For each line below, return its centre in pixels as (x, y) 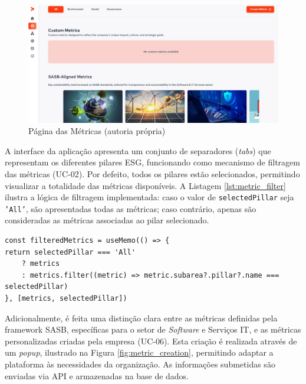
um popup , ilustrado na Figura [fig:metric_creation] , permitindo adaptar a (139, 352)
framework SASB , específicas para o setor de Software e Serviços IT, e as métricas (153, 329)
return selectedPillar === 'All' (70, 252)
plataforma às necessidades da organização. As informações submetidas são (140, 364)
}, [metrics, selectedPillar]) (66, 299)
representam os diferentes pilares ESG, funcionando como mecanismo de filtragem (152, 162)
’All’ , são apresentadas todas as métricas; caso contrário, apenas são (131, 208)
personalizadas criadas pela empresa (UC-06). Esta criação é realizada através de (151, 341)
